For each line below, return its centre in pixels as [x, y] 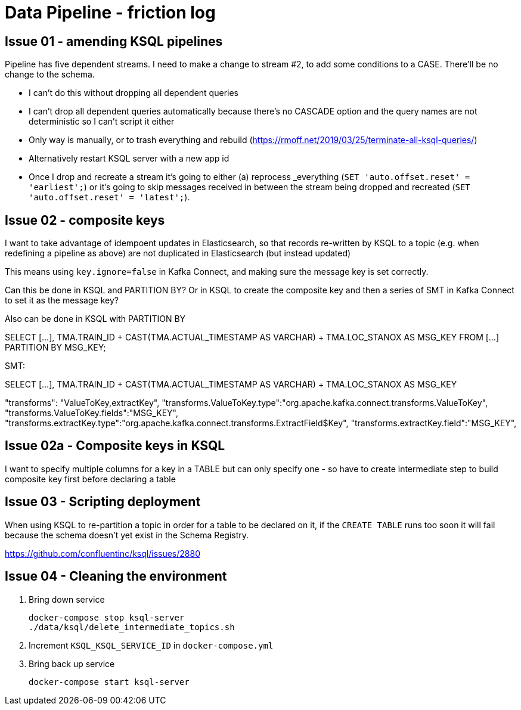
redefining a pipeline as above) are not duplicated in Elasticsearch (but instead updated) [178, 253]
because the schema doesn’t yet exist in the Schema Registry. [127, 535]
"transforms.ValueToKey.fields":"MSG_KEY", [92, 413]
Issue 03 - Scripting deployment [103, 502]
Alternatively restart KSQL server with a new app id [129, 159]
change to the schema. [50, 75]
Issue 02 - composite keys [85, 220]
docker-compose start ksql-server [109, 682]
